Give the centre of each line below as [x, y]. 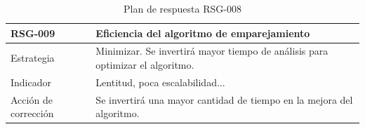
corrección [32, 113]
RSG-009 [33, 33]
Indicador [31, 82]
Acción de [32, 99]
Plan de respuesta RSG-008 [182, 8]
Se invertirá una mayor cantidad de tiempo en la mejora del [224, 99]
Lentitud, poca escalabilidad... [160, 82]
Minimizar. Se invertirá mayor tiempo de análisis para [212, 51]
